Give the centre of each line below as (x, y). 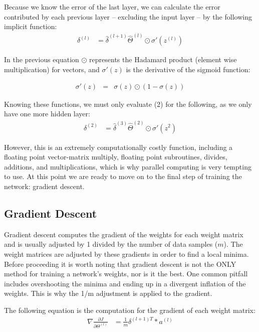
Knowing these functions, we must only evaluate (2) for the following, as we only (128, 104)
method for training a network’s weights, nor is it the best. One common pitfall (126, 274)
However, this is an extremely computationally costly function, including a (118, 147)
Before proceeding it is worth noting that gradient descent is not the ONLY (120, 264)
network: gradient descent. (44, 186)
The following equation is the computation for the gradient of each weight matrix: (130, 310)
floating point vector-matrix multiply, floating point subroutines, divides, (116, 157)
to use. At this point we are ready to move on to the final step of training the (123, 176)
